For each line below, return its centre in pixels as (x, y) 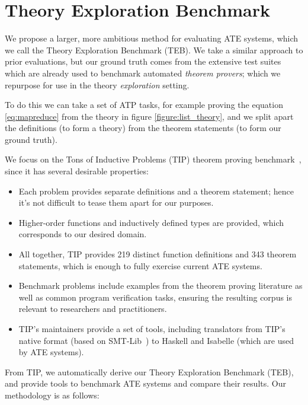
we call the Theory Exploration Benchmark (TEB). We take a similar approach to (154, 50)
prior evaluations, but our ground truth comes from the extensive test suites (143, 61)
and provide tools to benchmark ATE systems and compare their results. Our (145, 383)
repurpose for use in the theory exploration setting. (97, 84)
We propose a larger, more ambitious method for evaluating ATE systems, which (152, 38)
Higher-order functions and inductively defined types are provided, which (151, 222)
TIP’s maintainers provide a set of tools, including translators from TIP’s (152, 329)
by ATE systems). (51, 352)
